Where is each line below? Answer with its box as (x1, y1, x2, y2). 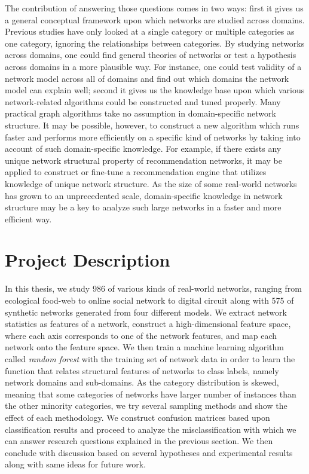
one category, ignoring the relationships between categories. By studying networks (5, 36, 305, 49)
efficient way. (5, 212, 52, 225)
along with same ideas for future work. (5, 458, 146, 470)
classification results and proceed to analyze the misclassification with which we (5, 423, 296, 435)
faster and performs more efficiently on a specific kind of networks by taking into (5, 130, 301, 143)
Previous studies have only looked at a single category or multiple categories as (5, 25, 295, 38)
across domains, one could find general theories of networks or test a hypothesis (5, 48, 296, 61)
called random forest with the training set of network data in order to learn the (5, 352, 295, 365)
